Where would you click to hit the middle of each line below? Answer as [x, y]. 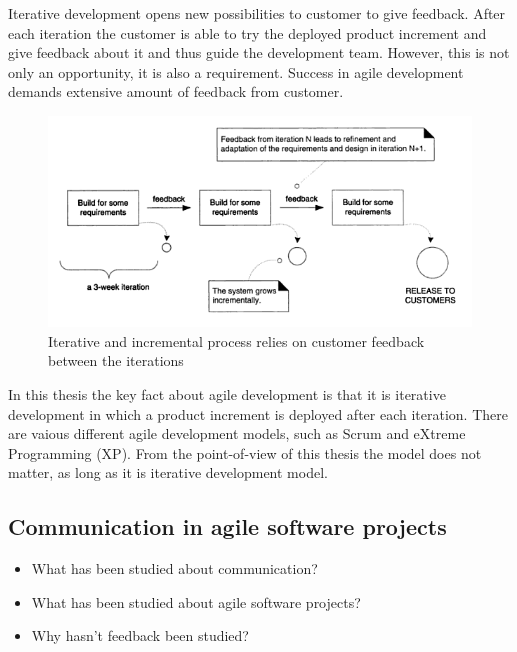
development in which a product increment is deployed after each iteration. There [258, 413]
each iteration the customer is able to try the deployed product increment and [247, 32]
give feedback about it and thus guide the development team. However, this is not [259, 52]
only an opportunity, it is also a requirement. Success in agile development [236, 71]
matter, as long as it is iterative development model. [168, 472]
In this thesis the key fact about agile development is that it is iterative [227, 394]
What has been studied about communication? [174, 568]
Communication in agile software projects [227, 526]
